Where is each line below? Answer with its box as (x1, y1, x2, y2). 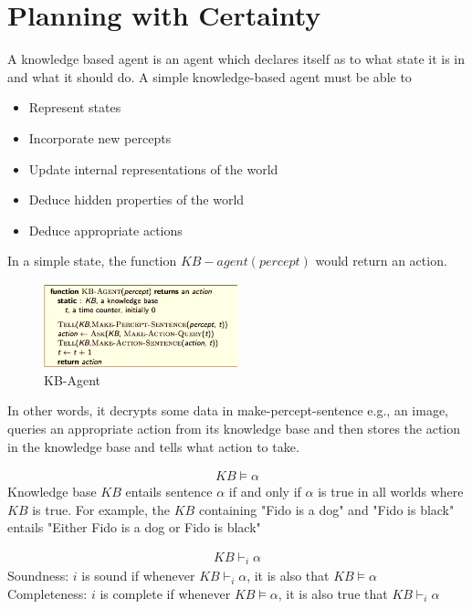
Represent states (28, 98, 121, 117)
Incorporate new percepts (28, 128, 172, 147)
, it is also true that (278, 584, 388, 603)
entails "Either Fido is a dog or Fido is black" (7, 518, 261, 537)
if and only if (228, 482, 301, 501)
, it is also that (246, 566, 330, 585)
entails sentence (125, 482, 213, 501)
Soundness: (7, 566, 69, 585)
